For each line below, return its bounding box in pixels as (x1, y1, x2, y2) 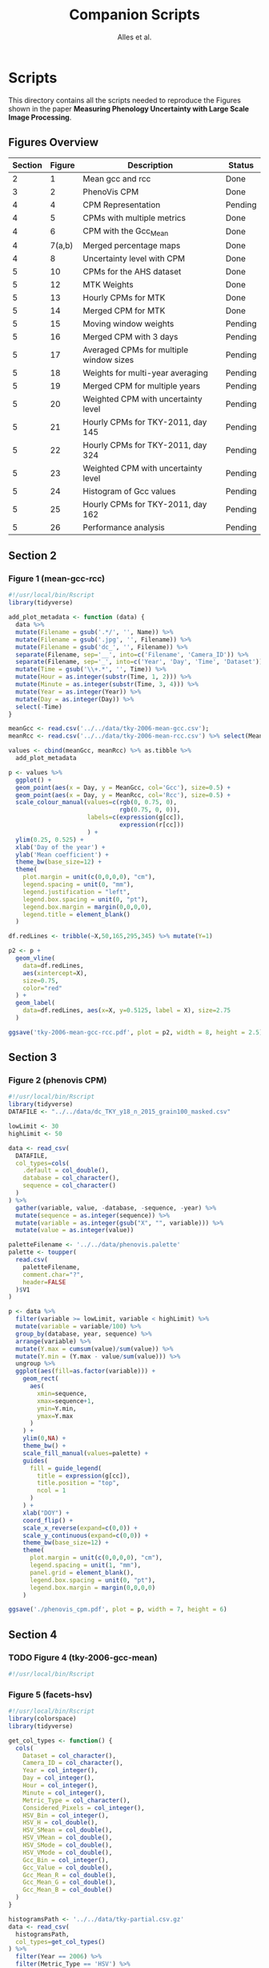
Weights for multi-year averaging (82, 367, 208, 378)
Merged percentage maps (82, 239, 181, 250)
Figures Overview (8, 136, 98, 149)
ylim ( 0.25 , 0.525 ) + (15, 836, 84, 844)
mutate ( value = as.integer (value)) (15, 1226, 134, 1234)
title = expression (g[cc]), (37, 1471, 130, 1480)
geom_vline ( (15, 954, 56, 962)
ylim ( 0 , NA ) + (22, 1434, 66, 1442)
